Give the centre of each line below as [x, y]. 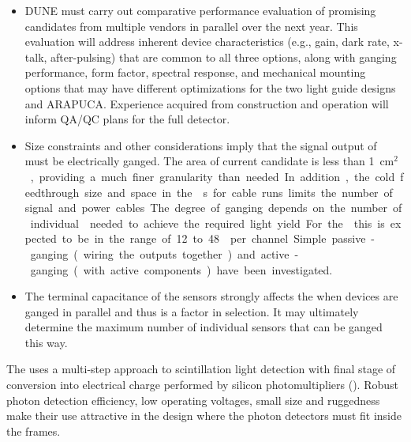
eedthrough [52, 192]
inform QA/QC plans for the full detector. [127, 119]
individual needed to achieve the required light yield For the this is [207, 223]
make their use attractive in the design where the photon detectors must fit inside [204, 416]
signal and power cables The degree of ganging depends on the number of [213, 208]
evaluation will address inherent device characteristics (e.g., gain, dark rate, [207, 42]
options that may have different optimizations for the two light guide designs [210, 87]
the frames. [34, 431]
